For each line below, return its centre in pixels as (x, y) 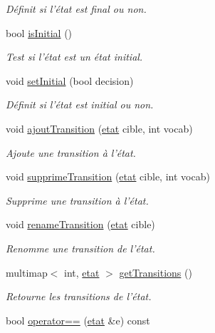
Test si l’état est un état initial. (74, 57)
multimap (27, 272)
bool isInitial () (39, 32)
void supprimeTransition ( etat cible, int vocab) (108, 176)
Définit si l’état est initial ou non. (80, 104)
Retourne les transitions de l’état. (79, 296)
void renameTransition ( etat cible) (80, 224)
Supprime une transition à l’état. (77, 200)
